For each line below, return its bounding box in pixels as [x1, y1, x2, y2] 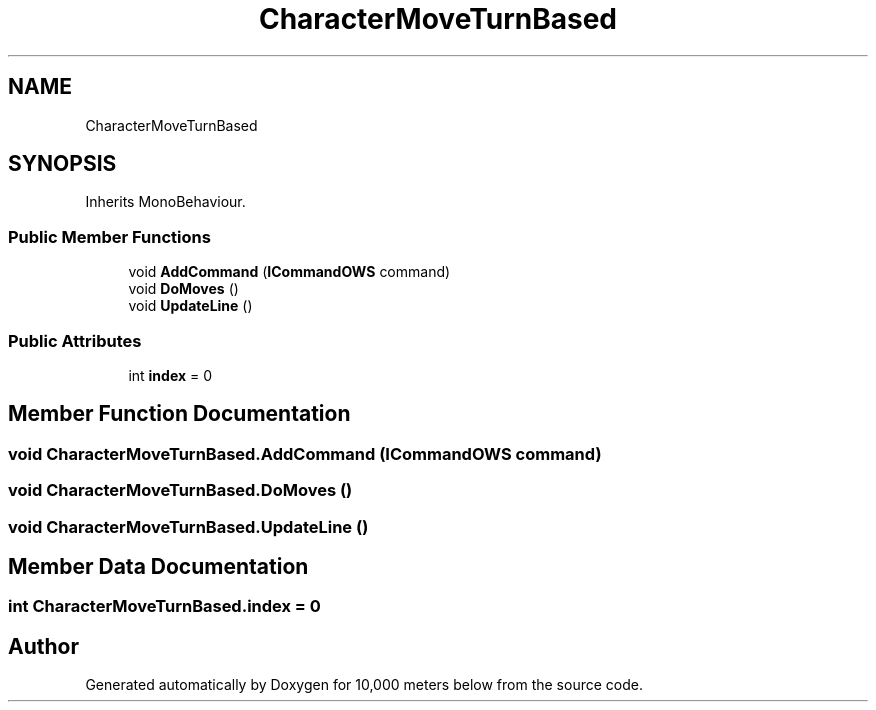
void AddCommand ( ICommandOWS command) [128, 263, 451, 281]
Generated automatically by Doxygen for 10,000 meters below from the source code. [85, 676, 643, 694]
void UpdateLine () [128, 297, 253, 315]
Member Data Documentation [8, 553, 309, 579]
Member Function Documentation [8, 401, 351, 427]
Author [8, 633, 79, 659]
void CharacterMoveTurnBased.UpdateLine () [8, 516, 369, 537]
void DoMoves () [128, 280, 239, 298]
